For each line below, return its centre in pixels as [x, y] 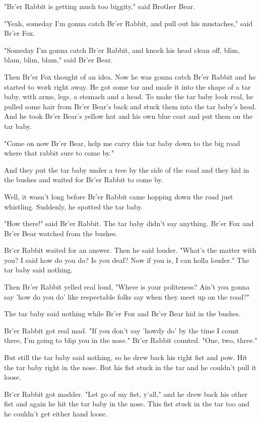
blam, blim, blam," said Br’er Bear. [58, 60]
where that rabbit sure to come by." [59, 153]
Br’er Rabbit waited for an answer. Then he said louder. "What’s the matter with [130, 250]
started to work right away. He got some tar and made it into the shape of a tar [127, 86]
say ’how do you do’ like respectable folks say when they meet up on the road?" [127, 296]
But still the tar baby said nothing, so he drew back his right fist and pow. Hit [126, 357]
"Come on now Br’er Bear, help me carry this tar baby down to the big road [122, 143]
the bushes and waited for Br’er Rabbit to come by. [84, 180]
